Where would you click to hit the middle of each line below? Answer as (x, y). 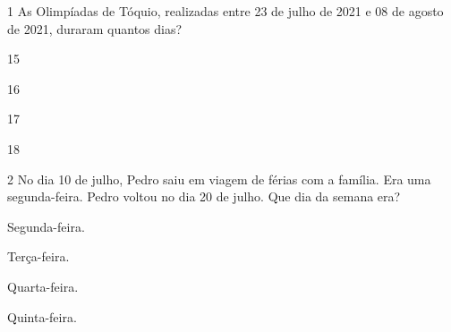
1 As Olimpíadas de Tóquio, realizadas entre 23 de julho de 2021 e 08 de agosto (225, 11)
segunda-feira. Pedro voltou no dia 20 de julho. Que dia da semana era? (204, 196)
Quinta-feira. (42, 316)
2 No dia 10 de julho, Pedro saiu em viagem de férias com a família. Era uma (219, 179)
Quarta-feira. (43, 286)
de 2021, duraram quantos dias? (95, 28)
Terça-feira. (38, 256)
